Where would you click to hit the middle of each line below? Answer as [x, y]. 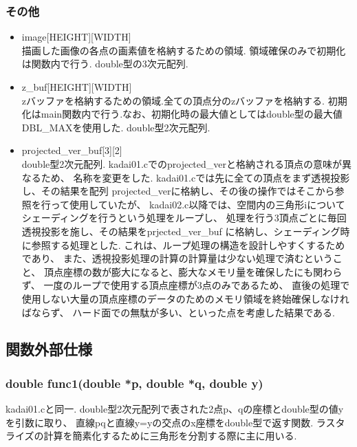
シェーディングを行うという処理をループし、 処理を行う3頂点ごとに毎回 [184, 218]
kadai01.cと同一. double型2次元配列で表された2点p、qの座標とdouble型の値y [175, 409]
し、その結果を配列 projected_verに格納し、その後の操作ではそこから [178, 191]
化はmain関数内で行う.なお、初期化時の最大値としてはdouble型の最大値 [182, 114]
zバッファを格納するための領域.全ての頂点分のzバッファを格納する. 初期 [184, 100]
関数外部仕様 [49, 349]
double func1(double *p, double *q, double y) [134, 383]
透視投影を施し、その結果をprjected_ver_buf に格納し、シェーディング [181, 231]
